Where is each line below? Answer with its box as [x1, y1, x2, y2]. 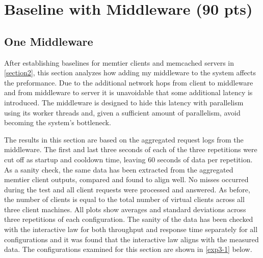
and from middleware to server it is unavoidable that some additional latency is [4, 87, 253, 98]
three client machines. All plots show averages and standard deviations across [4, 204, 246, 214]
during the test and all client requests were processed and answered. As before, [4, 184, 250, 194]
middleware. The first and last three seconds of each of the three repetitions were [4, 144, 257, 155]
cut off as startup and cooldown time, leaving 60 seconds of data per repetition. [4, 154, 253, 164]
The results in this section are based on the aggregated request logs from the [4, 134, 244, 145]
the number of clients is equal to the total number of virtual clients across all [4, 194, 245, 205]
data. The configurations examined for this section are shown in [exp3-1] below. [4, 244, 252, 254]
